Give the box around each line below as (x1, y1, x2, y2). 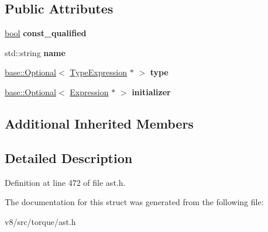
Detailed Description (5, 148, 133, 167)
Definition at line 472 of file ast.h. (5, 176, 126, 188)
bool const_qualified (5, 27, 87, 39)
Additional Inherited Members (5, 114, 194, 132)
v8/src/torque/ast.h (5, 215, 76, 227)
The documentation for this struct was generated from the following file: (5, 196, 264, 208)
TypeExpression (70, 66, 127, 78)
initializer (132, 85, 171, 98)
